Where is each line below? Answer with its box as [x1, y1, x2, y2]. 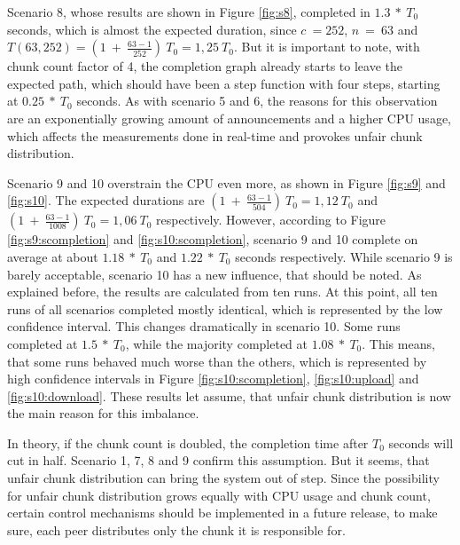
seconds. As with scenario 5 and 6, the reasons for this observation [76, 91, 438, 110]
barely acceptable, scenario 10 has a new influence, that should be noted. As [7, 265, 422, 283]
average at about [7, 247, 98, 265]
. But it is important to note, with [233, 37, 420, 56]
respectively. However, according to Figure [156, 210, 386, 229]
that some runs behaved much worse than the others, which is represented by [7, 351, 427, 370]
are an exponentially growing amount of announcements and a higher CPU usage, [7, 108, 451, 127]
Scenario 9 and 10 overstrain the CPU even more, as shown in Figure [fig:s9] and [7, 173, 446, 192]
